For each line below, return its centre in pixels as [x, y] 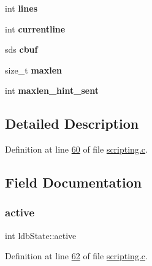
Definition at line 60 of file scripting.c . [76, 149]
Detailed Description [72, 123]
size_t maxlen [33, 70]
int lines [21, 8]
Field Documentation [74, 182]
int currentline [35, 28]
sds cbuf [21, 49]
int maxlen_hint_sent [52, 90]
